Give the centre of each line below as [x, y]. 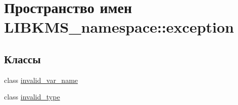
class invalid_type [32, 97]
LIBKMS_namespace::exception [119, 27]
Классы [22, 59]
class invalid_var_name [41, 80]
